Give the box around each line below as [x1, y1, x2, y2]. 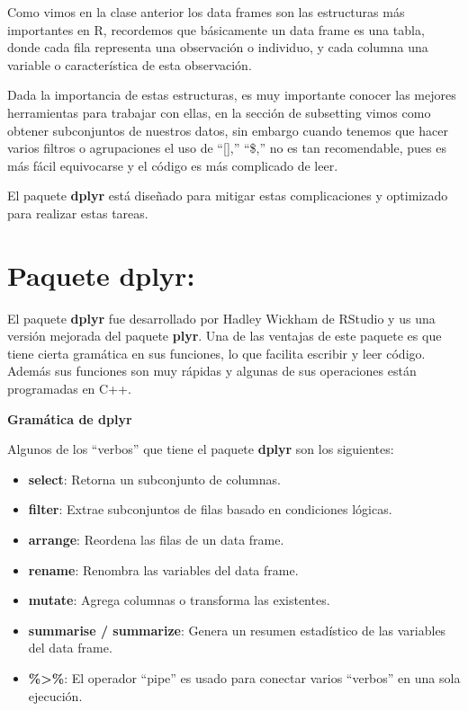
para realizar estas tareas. [7, 203, 148, 222]
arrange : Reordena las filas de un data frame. [28, 530, 284, 548]
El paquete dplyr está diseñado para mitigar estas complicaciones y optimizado [7, 186, 448, 205]
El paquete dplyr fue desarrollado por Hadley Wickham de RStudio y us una [7, 308, 436, 327]
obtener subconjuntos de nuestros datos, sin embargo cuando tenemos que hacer [7, 120, 448, 139]
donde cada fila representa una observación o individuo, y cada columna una [7, 38, 428, 57]
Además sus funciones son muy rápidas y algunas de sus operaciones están [7, 361, 417, 380]
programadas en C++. [7, 379, 131, 398]
